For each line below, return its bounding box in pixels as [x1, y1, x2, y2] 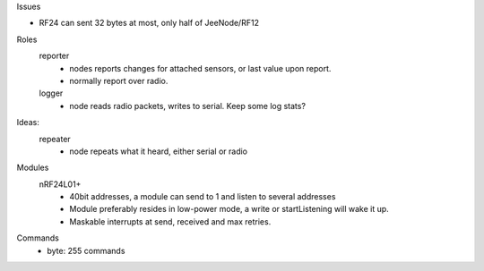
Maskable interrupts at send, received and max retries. [69, 216, 272, 227]
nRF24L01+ [39, 179, 82, 190]
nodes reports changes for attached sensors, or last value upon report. [69, 63, 332, 73]
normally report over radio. [69, 75, 169, 86]
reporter [39, 50, 70, 62]
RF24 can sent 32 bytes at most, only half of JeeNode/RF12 [39, 18, 260, 29]
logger [39, 88, 64, 98]
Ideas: [16, 117, 39, 128]
